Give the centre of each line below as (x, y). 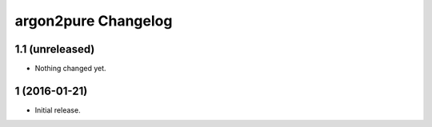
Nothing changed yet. (71, 69)
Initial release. (58, 110)
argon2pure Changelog (94, 21)
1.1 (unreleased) (55, 49)
